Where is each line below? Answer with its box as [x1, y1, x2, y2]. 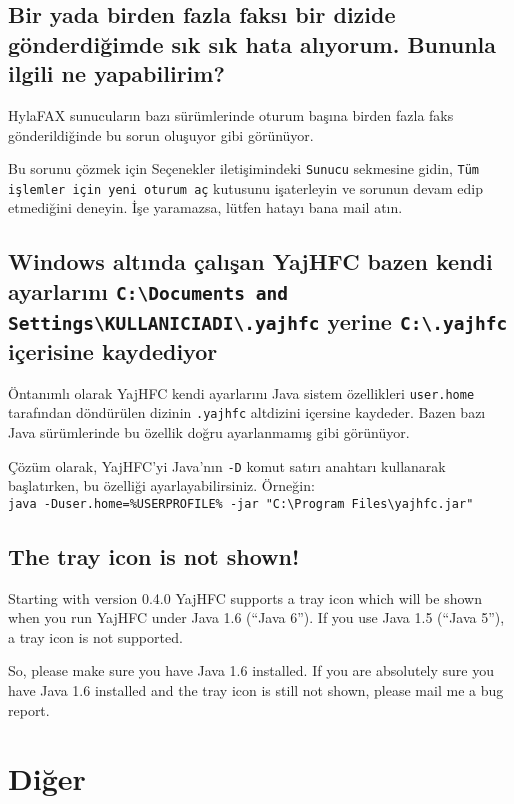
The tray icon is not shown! [8, 540, 300, 571]
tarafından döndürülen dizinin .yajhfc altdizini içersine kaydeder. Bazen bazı [8, 402, 486, 423]
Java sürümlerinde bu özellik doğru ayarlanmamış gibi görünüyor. [8, 421, 410, 442]
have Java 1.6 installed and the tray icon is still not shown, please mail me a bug [8, 680, 504, 700]
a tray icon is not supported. [8, 626, 183, 647]
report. [8, 699, 50, 720]
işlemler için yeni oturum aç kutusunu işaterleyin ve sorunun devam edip [8, 177, 483, 198]
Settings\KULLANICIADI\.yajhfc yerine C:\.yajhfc [8, 305, 508, 336]
